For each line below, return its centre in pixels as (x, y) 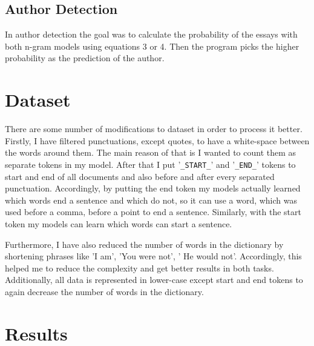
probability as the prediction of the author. (85, 58)
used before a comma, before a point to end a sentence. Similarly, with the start (153, 212)
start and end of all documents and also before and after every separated (140, 176)
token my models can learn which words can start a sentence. (119, 223)
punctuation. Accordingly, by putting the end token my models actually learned (153, 188)
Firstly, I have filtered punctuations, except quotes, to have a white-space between (157, 140)
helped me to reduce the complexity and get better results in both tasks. (139, 268)
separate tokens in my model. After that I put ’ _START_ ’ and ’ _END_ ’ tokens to (150, 164)
